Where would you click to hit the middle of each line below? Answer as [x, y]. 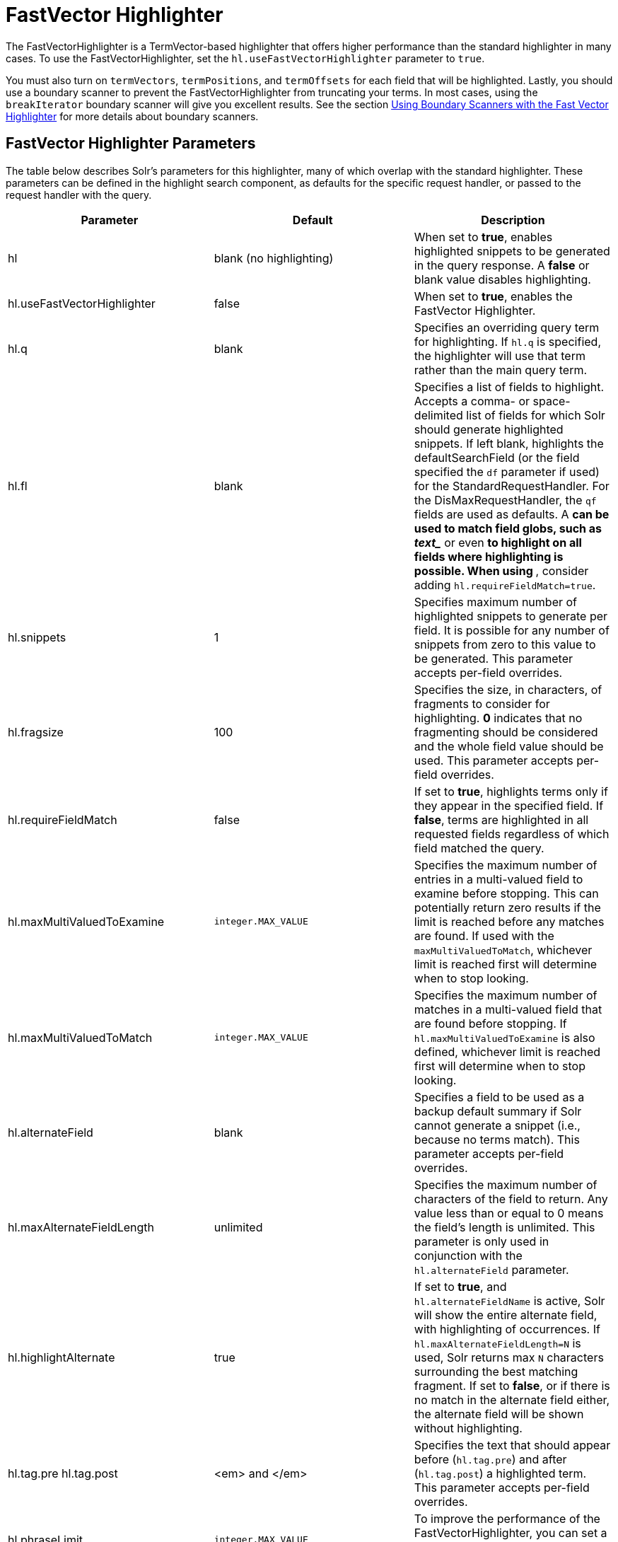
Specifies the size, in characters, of [508, 689]
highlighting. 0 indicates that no [498, 718]
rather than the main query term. [501, 370]
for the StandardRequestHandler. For [512, 486]
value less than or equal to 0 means [509, 1213]
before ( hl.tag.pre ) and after [490, 1459]
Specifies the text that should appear [512, 1445]
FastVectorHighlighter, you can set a [511, 1532]
